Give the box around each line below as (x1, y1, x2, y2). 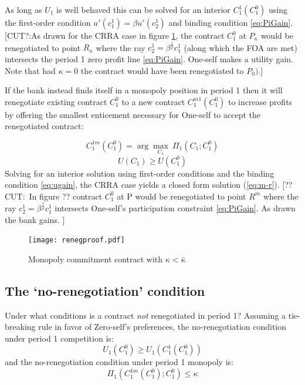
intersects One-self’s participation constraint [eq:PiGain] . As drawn (55, 202, 296, 214)
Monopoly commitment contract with (28, 252, 163, 265)
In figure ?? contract (29, 190, 103, 202)
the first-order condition (5, 16, 91, 28)
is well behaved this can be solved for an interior (56, 4, 231, 15)
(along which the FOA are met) (184, 41, 297, 53)
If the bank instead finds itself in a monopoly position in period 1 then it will (5, 84, 283, 96)
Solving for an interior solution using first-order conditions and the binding (5, 167, 274, 179)
